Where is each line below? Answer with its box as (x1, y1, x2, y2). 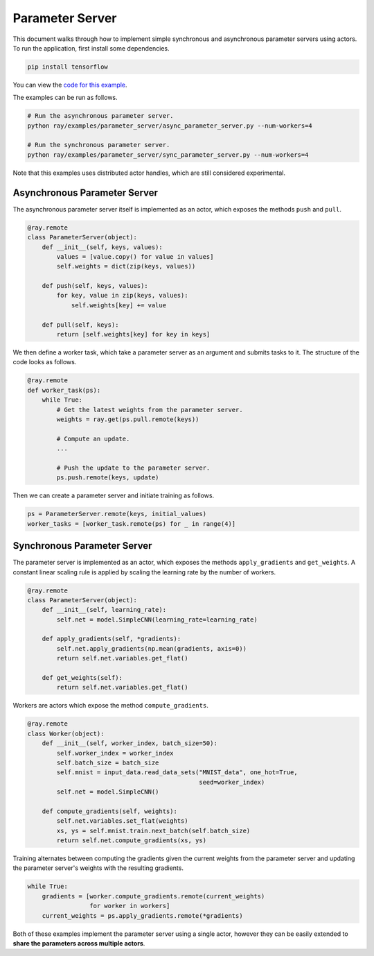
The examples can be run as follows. (12, 94, 118, 102)
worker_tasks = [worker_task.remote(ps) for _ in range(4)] (27, 520, 236, 527)
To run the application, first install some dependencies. (12, 44, 170, 52)
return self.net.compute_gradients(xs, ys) (56, 837, 207, 844)
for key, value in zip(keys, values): (56, 291, 188, 300)
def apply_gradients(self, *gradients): (42, 635, 181, 643)
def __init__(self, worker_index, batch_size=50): (42, 740, 217, 747)
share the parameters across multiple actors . (12, 939, 145, 947)
